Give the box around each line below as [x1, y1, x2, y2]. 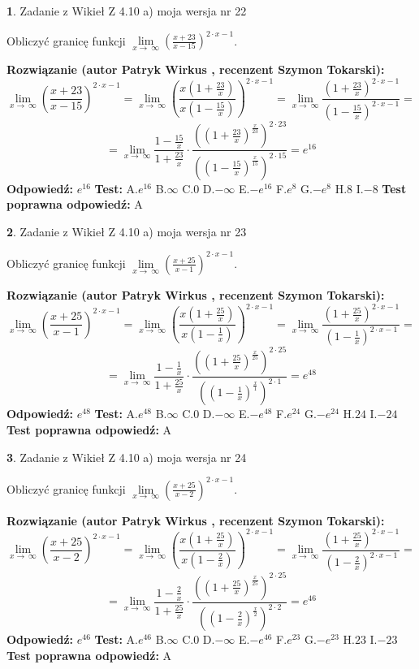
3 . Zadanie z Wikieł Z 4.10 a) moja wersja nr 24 [6, 448, 247, 465]
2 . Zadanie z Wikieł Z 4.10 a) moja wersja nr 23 [6, 222, 247, 240]
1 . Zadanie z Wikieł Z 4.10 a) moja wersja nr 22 [6, 2, 247, 19]
